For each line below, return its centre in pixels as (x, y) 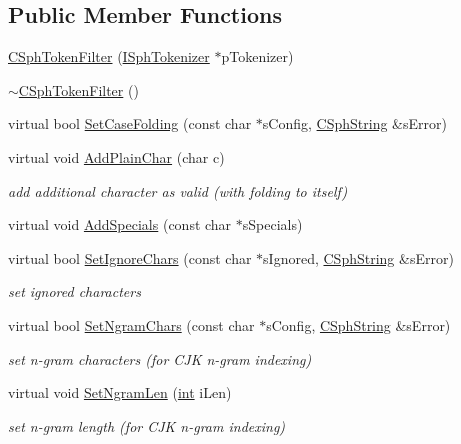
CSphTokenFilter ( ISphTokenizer (109, 56)
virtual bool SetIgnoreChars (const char (130, 257)
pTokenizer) (257, 56)
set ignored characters (74, 291)
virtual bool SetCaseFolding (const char (130, 123)
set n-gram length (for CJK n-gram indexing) (147, 425)
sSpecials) (272, 224)
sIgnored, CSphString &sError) (358, 257)
